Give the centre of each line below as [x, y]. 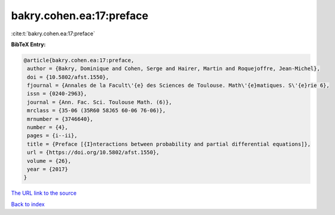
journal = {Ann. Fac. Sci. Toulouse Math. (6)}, [100, 102]
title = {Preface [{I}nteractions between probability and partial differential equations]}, [169, 144]
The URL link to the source [44, 193]
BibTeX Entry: [28, 44]
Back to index [28, 204]
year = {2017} [48, 169]
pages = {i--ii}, [52, 136]
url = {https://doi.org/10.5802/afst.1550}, [93, 152]
